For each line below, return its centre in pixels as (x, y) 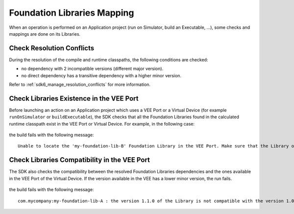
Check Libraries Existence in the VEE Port (74, 98)
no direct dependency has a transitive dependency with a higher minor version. (101, 75)
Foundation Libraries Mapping (72, 13)
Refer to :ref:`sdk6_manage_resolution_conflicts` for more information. (80, 85)
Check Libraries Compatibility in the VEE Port (80, 160)
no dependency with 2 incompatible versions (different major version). (92, 69)
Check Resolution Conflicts (52, 48)
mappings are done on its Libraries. (45, 34)
